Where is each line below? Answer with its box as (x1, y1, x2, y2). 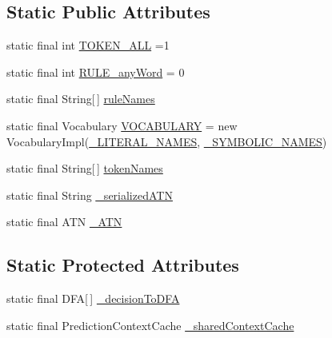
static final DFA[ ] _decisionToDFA (6, 290, 180, 307)
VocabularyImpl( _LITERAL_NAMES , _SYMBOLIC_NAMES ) (6, 133, 327, 149)
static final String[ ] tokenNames (6, 160, 163, 177)
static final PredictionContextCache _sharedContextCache (6, 316, 294, 333)
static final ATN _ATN (6, 213, 122, 230)
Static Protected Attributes (6, 253, 239, 277)
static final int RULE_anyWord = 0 (6, 63, 185, 80)
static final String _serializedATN (6, 186, 173, 203)
